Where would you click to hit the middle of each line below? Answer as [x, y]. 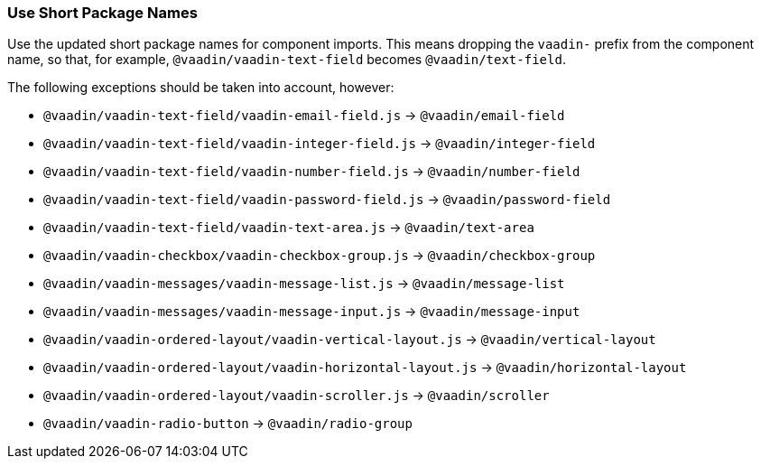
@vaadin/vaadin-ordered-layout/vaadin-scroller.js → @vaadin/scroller [297, 396]
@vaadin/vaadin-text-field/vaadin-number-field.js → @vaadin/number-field [312, 172]
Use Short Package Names [102, 13]
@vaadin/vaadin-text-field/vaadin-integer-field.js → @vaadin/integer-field [320, 144]
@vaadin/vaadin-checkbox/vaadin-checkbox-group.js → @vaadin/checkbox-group [320, 256]
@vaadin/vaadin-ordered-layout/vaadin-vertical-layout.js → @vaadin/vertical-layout [350, 340]
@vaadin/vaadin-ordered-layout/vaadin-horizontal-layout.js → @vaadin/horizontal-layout [365, 368]
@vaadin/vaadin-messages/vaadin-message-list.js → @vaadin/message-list [304, 284]
